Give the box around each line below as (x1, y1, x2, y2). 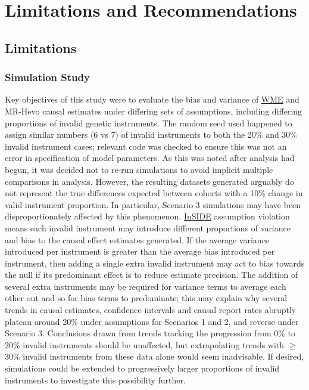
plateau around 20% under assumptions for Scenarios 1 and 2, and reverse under (5, 315, 299, 327)
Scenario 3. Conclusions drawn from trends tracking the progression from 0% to (5, 327, 295, 339)
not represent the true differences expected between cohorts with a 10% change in (5, 187, 303, 199)
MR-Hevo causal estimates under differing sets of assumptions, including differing (5, 104, 302, 117)
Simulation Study (5, 70, 90, 85)
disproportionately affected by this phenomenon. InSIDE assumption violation (5, 210, 290, 222)
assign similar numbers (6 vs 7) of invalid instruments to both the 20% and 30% (5, 128, 298, 141)
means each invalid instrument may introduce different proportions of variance (5, 221, 291, 234)
